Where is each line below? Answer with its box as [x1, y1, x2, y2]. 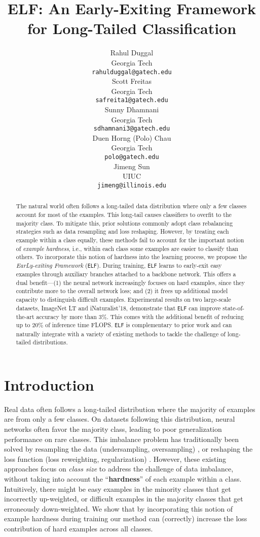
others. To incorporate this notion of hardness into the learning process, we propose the [16, 252, 247, 261]
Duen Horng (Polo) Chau [92, 132, 171, 143]
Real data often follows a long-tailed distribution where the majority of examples [4, 403, 255, 414]
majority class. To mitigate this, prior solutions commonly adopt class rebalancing [16, 218, 233, 227]
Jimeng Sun [114, 161, 150, 171]
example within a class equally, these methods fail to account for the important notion [16, 235, 244, 244]
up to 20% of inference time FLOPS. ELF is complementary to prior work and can [16, 321, 232, 329]
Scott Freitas [112, 76, 152, 86]
